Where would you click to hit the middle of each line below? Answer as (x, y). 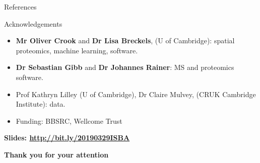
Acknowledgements (33, 23)
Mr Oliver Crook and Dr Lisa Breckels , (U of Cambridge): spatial (125, 40)
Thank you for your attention (56, 154)
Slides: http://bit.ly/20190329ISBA (67, 138)
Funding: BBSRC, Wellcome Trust (69, 120)
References (20, 7)
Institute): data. (41, 104)
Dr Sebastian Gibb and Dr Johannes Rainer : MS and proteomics (125, 67)
